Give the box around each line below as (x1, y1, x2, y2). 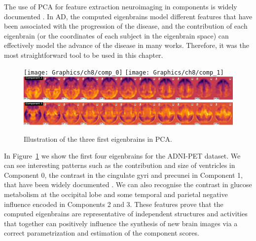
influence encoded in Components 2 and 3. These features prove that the (4, 199, 223, 209)
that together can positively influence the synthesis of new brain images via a (4, 218, 238, 228)
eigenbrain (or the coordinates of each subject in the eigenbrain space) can (4, 30, 229, 40)
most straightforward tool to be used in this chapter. (4, 49, 163, 60)
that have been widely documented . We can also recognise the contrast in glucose (4, 179, 252, 190)
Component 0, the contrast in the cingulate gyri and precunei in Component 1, (4, 169, 243, 180)
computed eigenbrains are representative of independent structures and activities (4, 208, 248, 219)
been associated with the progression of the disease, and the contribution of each (4, 21, 248, 31)
